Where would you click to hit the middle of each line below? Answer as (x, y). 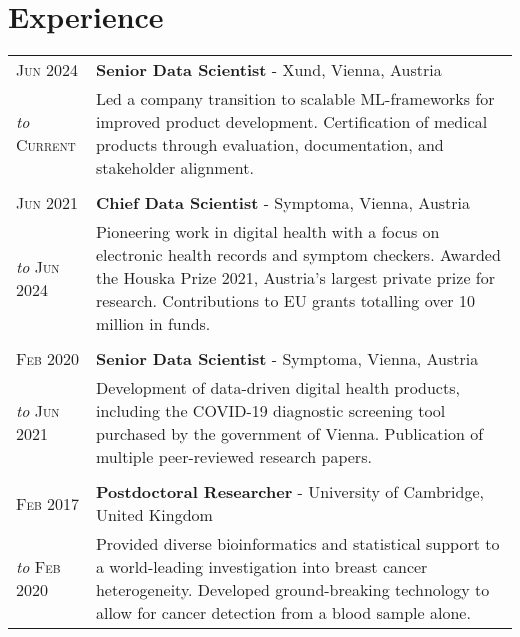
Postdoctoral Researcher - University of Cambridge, (289, 492)
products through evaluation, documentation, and (269, 145)
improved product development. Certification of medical (291, 122)
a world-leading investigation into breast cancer (261, 567)
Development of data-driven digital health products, (277, 388)
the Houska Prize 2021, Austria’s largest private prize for (295, 278)
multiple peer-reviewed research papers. (233, 457)
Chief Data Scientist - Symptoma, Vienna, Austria (283, 203)
